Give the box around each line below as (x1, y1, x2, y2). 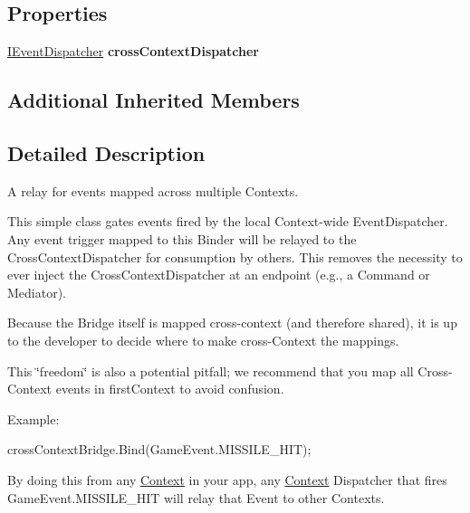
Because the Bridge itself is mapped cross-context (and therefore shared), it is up (7, 313, 457, 332)
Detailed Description (7, 138, 206, 166)
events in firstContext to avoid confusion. (55, 379, 284, 398)
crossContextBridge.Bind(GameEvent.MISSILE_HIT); (7, 440, 312, 459)
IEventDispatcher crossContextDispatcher (7, 42, 259, 61)
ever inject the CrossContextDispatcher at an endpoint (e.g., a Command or (7, 265, 430, 284)
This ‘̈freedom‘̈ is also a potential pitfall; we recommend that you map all (7, 361, 414, 380)
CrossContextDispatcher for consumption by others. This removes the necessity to (7, 247, 463, 266)
